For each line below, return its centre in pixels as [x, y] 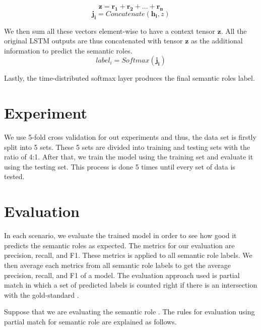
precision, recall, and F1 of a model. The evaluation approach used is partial [122, 275]
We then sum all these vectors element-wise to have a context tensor [110, 31]
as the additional [217, 41]
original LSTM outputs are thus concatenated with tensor [93, 41]
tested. [14, 176]
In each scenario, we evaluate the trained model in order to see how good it [120, 235]
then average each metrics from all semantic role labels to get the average [117, 265]
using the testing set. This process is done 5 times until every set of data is [120, 166]
